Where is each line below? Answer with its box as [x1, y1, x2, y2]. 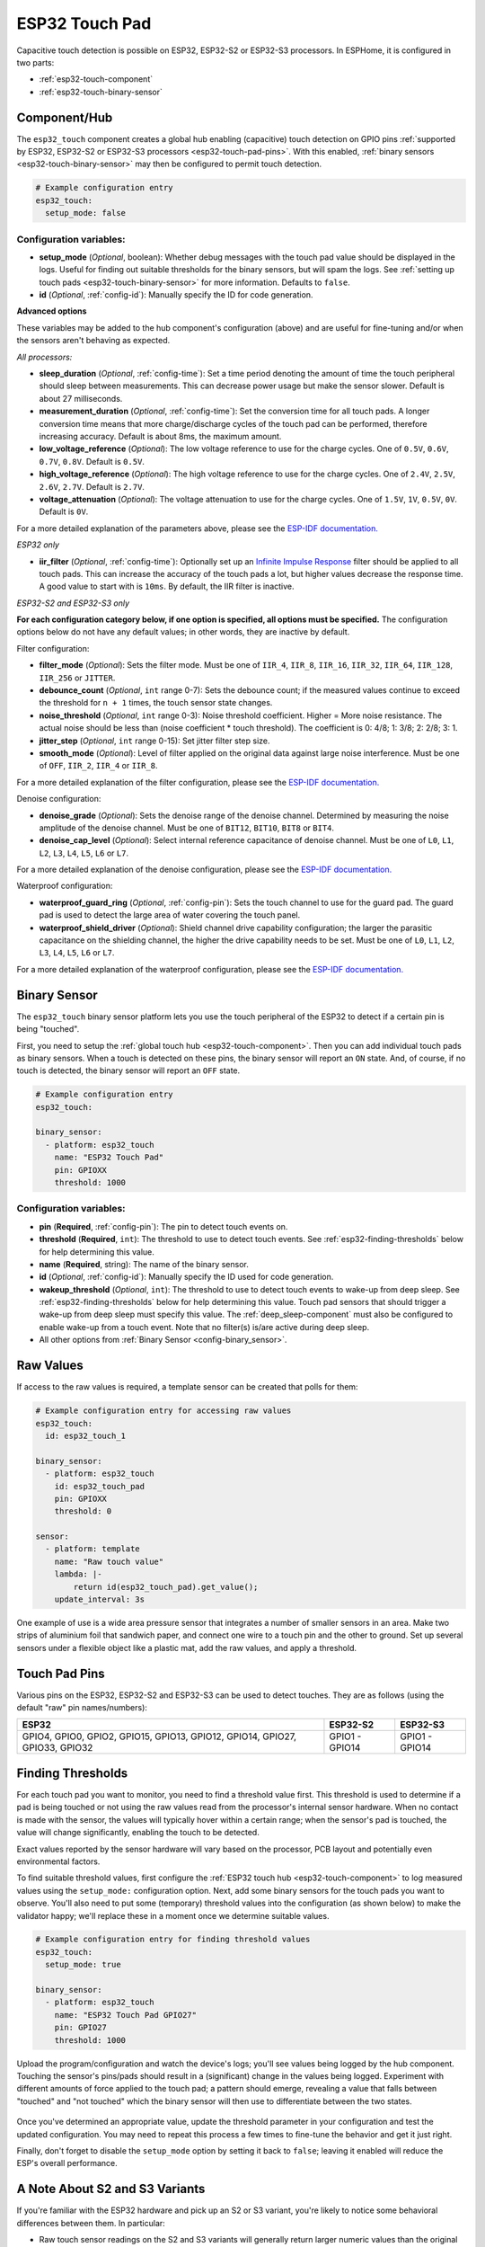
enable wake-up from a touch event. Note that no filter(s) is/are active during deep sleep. [39, 1321, 370, 1332]
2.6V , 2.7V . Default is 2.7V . [39, 481, 145, 492]
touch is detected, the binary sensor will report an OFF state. [16, 1065, 241, 1076]
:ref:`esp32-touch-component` [39, 74, 153, 84]
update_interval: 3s [54, 1594, 145, 1604]
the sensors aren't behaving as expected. [16, 335, 171, 346]
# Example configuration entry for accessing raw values [35, 1406, 292, 1416]
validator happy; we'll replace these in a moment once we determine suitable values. [16, 1910, 330, 1921]
